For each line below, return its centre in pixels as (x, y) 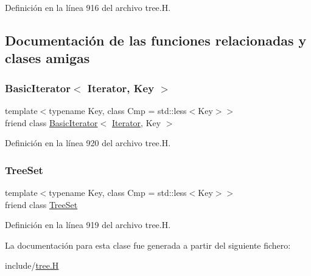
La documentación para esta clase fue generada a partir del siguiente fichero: (148, 245)
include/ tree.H (32, 265)
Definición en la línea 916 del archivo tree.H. (88, 7)
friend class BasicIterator (51, 122)
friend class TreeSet (41, 204)
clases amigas (47, 58)
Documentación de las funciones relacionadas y (156, 40)
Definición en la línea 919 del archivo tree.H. (88, 225)
